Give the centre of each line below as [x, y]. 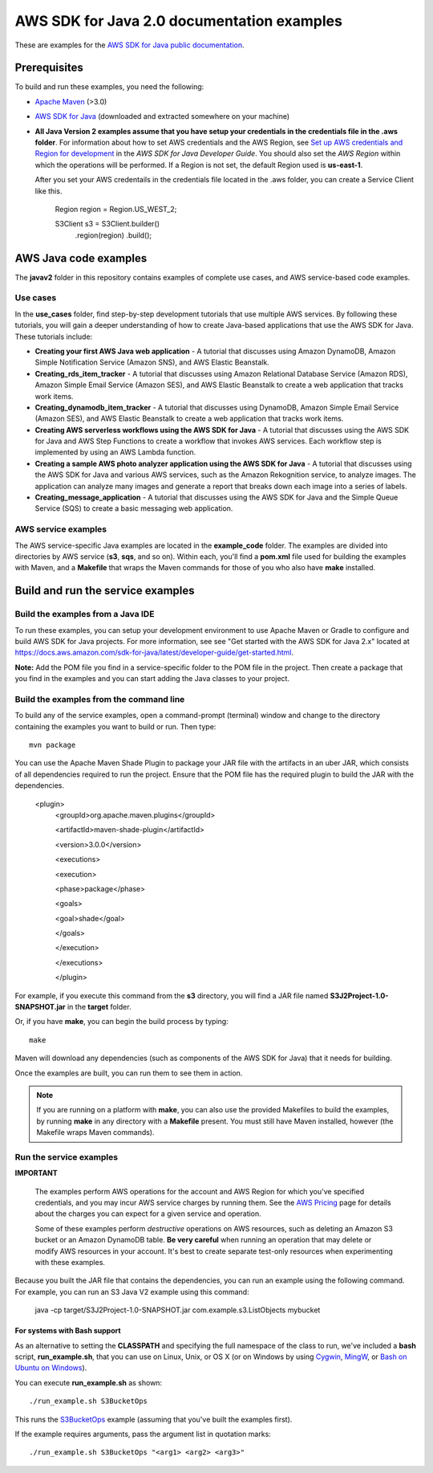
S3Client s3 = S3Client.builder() [107, 224]
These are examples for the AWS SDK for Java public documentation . [129, 45]
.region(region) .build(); [113, 235]
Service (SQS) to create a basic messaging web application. [134, 508]
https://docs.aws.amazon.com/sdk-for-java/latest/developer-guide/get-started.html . [154, 653]
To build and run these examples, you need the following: [109, 87]
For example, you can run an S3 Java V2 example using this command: [132, 1291]
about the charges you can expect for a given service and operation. [148, 1214]
